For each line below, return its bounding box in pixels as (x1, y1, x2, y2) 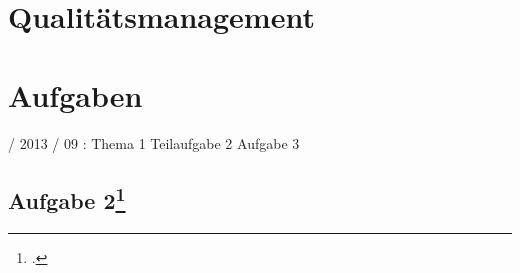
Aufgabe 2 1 (8, 181, 126, 216)
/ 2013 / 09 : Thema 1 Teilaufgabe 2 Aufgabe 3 (8, 132, 300, 153)
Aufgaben (8, 74, 143, 115)
